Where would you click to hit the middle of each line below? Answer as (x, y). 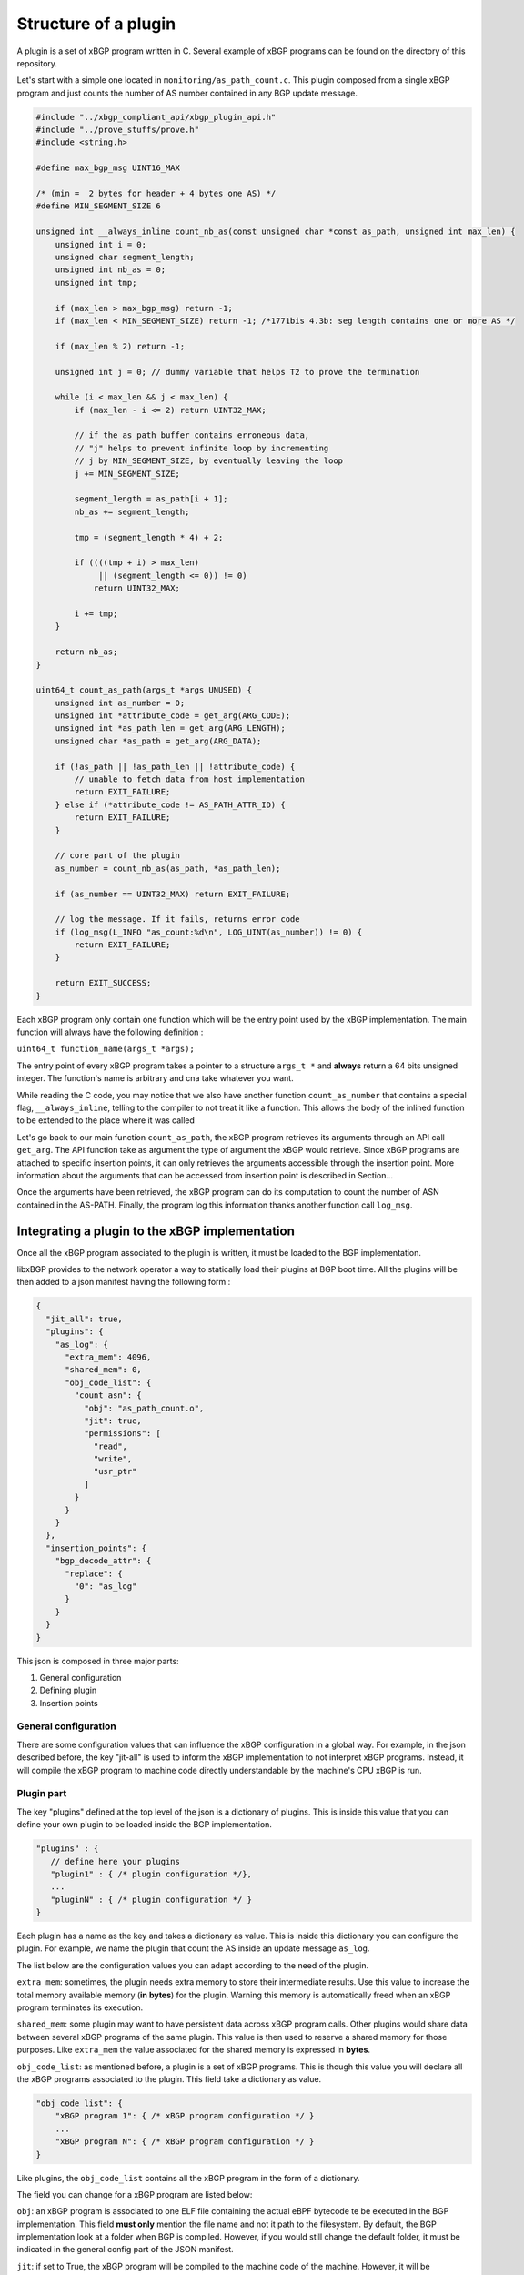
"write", (113, 1459)
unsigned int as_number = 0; (120, 703)
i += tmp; (96, 613)
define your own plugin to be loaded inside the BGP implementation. (145, 1825)
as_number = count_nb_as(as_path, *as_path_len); (168, 868)
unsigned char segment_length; (125, 257)
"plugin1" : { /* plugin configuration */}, (151, 1874)
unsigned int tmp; (96, 283)
